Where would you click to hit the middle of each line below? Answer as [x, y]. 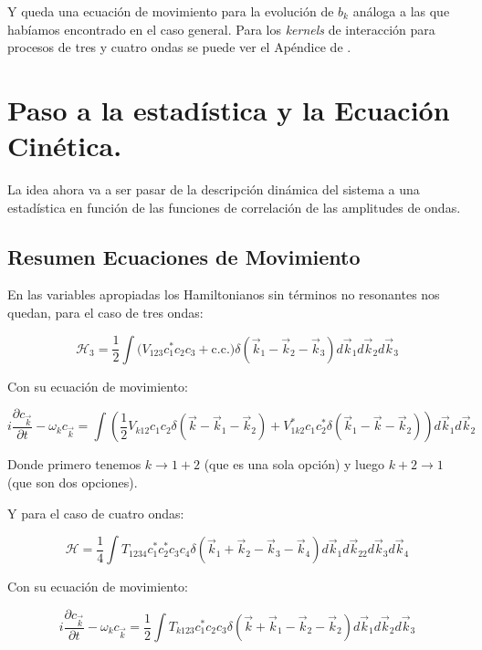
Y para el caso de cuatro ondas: [96, 513]
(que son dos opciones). [73, 482]
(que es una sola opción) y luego [294, 464]
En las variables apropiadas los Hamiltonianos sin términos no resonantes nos [224, 294]
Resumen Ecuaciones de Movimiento [184, 256]
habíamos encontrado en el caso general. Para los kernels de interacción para [221, 29]
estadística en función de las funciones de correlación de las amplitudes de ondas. [234, 207]
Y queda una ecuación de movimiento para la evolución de [171, 11]
